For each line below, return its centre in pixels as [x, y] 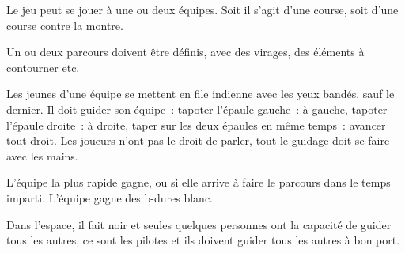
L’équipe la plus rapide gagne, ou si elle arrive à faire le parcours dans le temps [199, 182]
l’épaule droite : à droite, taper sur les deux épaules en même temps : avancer [196, 125]
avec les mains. [42, 155]
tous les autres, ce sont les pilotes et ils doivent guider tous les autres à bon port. [203, 240]
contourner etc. [43, 67]
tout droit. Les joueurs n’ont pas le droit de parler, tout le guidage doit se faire [198, 140]
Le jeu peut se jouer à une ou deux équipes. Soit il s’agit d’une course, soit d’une [202, 9]
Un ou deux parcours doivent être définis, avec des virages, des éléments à [185, 52]
